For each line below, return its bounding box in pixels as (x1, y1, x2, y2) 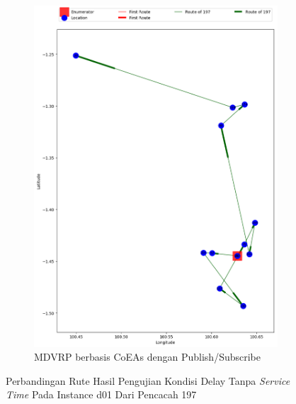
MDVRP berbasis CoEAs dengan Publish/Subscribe (34, 349, 261, 364)
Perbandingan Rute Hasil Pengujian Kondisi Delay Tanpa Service (6, 373, 290, 388)
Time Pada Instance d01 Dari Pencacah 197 (6, 387, 197, 402)
